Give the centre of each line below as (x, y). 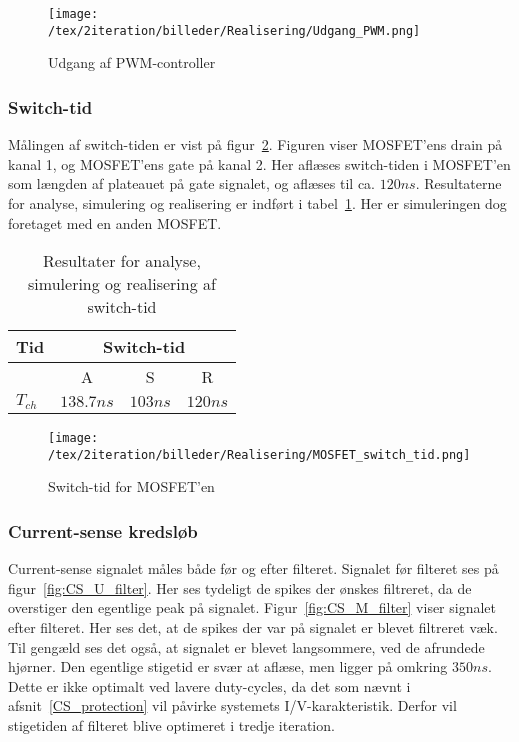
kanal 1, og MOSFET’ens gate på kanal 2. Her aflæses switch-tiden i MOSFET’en (259, 163)
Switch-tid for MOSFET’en (131, 486)
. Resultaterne (458, 183)
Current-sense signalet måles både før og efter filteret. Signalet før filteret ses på (253, 568)
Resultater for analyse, (122, 261)
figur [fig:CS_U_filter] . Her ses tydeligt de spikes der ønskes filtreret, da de (240, 587)
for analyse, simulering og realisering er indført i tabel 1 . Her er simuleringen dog (257, 202)
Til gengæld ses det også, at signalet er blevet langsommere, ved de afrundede (246, 646)
